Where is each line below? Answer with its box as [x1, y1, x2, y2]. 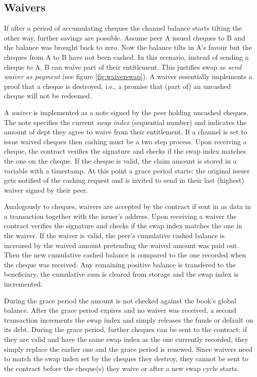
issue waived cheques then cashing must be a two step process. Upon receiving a [4, 136, 247, 146]
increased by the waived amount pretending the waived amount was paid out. [4, 240, 239, 250]
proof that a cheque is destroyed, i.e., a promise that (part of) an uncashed [4, 81, 231, 91]
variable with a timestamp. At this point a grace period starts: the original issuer [4, 165, 250, 175]
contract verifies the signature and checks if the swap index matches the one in [4, 220, 242, 231]
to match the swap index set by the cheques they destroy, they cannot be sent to [4, 353, 249, 364]
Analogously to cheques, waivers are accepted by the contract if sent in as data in [4, 201, 251, 211]
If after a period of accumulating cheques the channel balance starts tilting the [4, 23, 242, 33]
